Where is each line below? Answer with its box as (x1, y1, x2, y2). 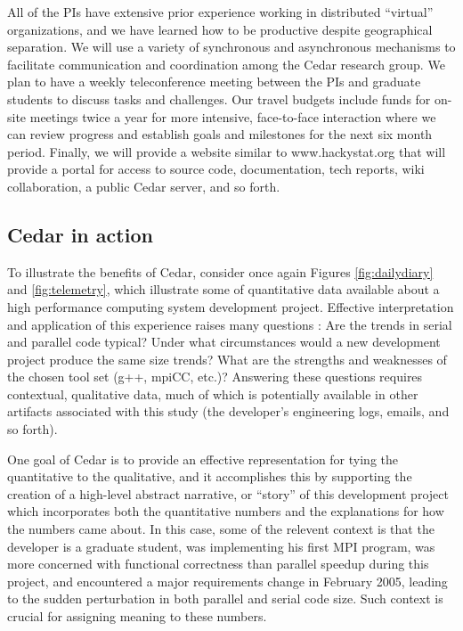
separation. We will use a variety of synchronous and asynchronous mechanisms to (7, 37, 456, 56)
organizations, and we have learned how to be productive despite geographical (7, 20, 433, 38)
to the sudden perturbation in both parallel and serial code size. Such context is (7, 589, 443, 608)
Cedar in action (7, 220, 153, 248)
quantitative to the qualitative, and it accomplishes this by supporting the (7, 467, 412, 486)
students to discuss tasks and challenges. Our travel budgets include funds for (7, 89, 431, 108)
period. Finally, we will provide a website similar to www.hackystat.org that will (7, 142, 446, 160)
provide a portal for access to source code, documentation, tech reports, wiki (7, 160, 425, 178)
